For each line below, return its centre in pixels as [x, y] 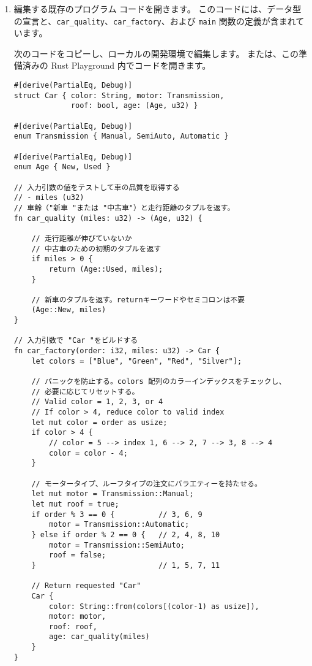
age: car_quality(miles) [99, 637]
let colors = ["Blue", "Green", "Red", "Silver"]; [137, 361]
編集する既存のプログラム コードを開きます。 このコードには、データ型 [158, 9]
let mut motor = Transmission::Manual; [113, 494]
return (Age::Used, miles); [106, 269]
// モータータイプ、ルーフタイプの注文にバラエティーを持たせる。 [147, 484]
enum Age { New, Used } [62, 167]
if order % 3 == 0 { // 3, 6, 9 [117, 514]
